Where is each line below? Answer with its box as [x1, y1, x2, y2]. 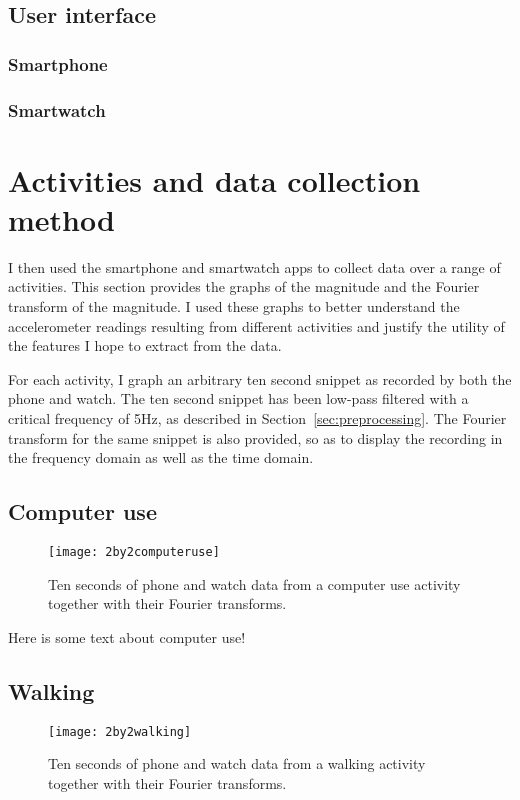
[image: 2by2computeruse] [48, 544, 220, 559]
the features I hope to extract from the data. [8, 335, 282, 356]
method [8, 198, 115, 239]
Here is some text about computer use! [8, 626, 246, 647]
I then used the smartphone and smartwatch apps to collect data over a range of [8, 256, 501, 277]
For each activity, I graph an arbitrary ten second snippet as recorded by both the [8, 368, 512, 389]
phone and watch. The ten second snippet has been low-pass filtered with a [8, 388, 469, 409]
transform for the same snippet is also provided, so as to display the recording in [8, 427, 503, 448]
